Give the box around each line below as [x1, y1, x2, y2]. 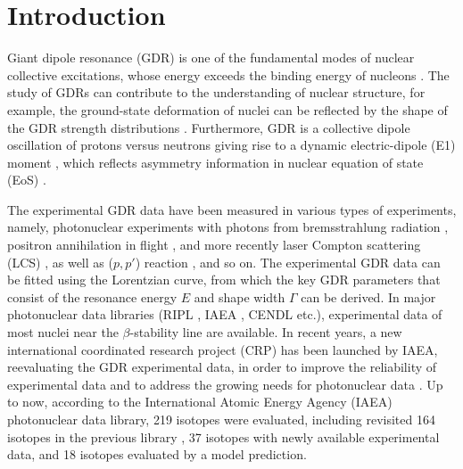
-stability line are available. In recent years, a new [129, 323, 402, 341]
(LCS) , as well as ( [7, 252, 113, 271]
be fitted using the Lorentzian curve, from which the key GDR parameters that [7, 270, 441, 289]
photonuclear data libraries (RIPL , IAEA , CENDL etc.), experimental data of [7, 305, 442, 324]
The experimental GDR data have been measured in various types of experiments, [7, 200, 457, 218]
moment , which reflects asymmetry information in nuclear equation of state [7, 152, 424, 171]
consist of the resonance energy [7, 287, 178, 306]
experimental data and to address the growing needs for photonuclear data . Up [7, 374, 443, 393]
